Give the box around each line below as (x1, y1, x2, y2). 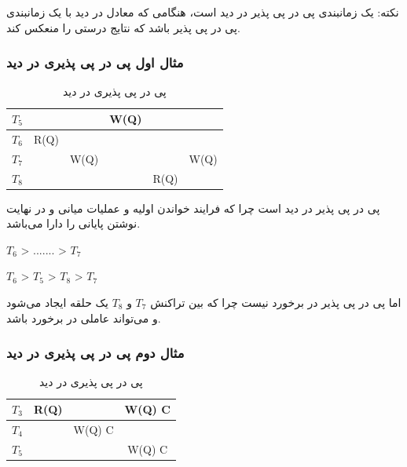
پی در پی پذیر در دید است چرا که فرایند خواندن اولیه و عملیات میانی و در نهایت (6, 199, 380, 216)
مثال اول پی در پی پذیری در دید (6, 53, 184, 72)
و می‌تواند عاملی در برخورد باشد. (6, 309, 161, 326)
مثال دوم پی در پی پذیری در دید (6, 343, 185, 363)
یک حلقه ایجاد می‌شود (6, 294, 108, 310)
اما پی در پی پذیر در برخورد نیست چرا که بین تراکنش (150, 294, 401, 310)
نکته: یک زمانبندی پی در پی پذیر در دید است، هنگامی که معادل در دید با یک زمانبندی (6, 4, 399, 20)
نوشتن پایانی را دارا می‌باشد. (6, 215, 141, 232)
